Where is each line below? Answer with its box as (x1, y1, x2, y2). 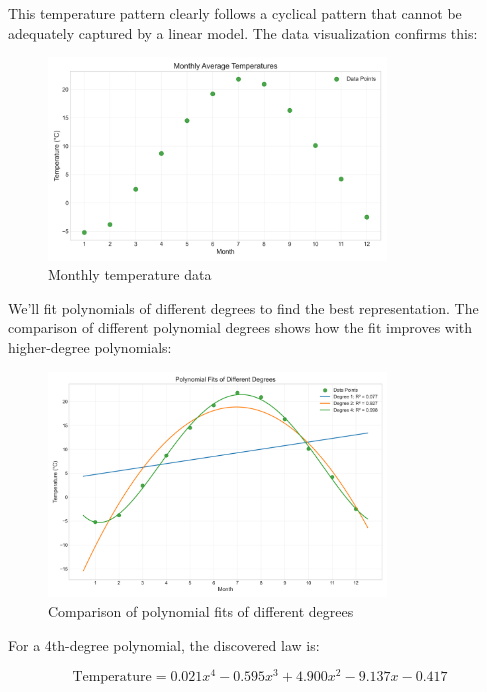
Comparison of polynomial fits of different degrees (48, 601, 354, 622)
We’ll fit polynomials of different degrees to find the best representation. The (8, 297, 479, 318)
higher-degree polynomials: (8, 336, 172, 357)
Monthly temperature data (48, 264, 212, 285)
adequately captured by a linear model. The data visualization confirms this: (8, 22, 478, 43)
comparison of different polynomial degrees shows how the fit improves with (8, 317, 473, 338)
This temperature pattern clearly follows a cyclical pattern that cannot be (8, 3, 462, 23)
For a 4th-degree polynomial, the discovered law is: (8, 634, 320, 655)
